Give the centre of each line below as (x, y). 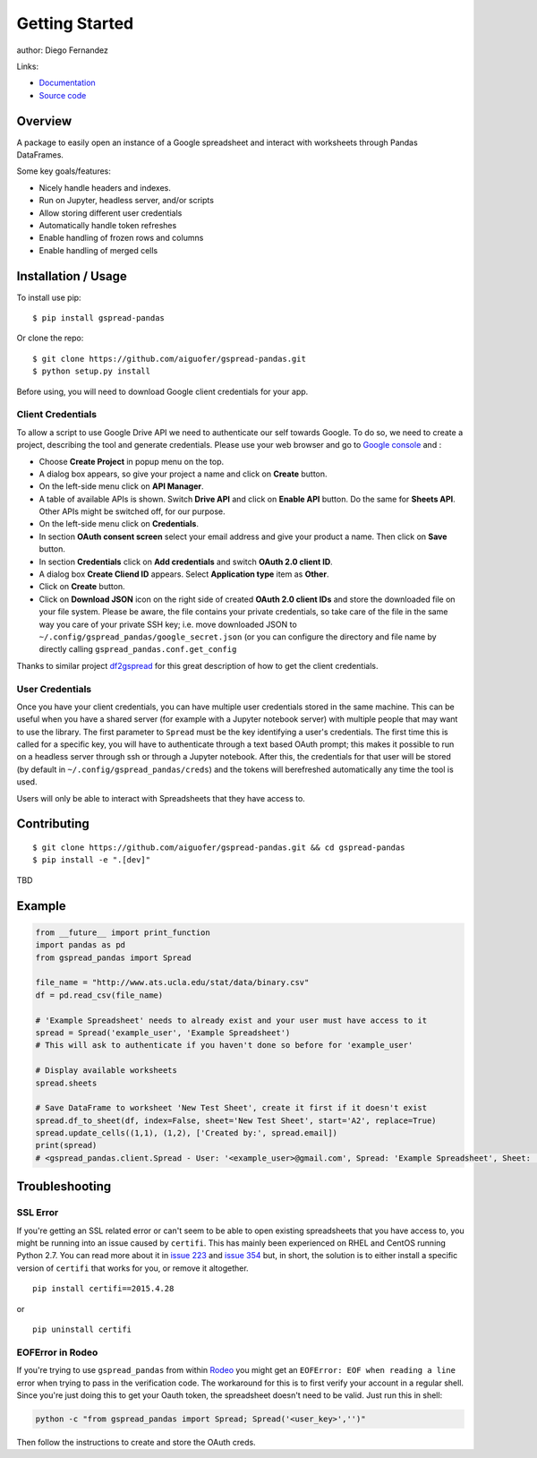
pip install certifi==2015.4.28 (103, 1289)
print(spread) (66, 1145)
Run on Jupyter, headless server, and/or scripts (127, 201)
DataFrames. (40, 155)
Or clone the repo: (50, 338)
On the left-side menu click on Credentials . (119, 524)
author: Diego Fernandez (63, 50)
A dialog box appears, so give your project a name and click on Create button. (183, 474)
